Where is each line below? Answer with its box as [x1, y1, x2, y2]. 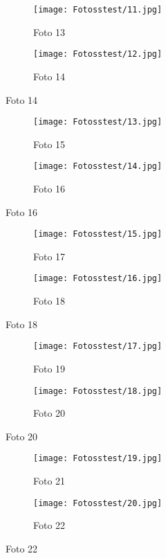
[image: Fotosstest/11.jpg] [33, 5, 163, 15]
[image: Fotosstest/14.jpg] [33, 161, 163, 172]
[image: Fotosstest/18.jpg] [33, 386, 163, 396]
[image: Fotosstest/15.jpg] [33, 229, 163, 240]
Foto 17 [33, 249, 66, 263]
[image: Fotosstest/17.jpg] [33, 341, 163, 352]
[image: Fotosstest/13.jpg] [33, 117, 163, 127]
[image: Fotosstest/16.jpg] [33, 273, 163, 284]
